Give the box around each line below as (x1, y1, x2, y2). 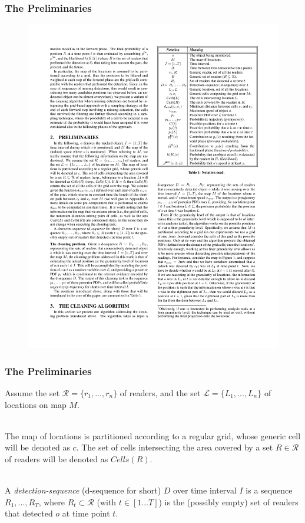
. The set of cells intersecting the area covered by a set (76, 441, 273, 453)
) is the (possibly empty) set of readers (158, 495, 299, 508)
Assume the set (5, 386, 60, 399)
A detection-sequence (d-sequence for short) (5, 484, 161, 496)
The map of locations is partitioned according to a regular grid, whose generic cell (5, 429, 301, 442)
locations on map (5, 398, 67, 410)
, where (38, 495, 65, 508)
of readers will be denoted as (5, 452, 108, 465)
